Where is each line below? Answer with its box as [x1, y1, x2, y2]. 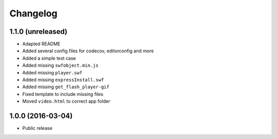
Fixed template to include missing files [22, 91, 104, 97]
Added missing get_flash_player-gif [22, 84, 110, 90]
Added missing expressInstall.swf [22, 77, 104, 83]
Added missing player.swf [22, 69, 83, 75]
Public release [22, 125, 52, 131]
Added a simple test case [22, 55, 76, 61]
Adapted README [22, 41, 61, 47]
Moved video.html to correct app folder [22, 98, 110, 105]
